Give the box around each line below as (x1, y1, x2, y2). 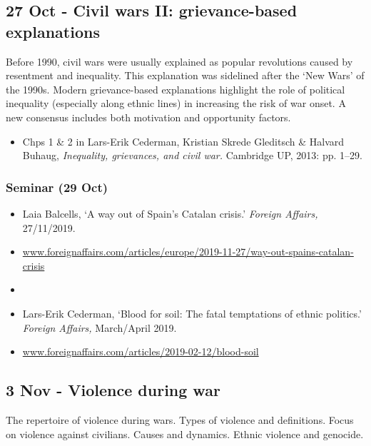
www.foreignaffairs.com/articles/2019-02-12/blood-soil (22, 344, 259, 359)
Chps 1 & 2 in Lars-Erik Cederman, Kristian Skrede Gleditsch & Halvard (22, 133, 345, 148)
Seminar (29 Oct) (6, 178, 108, 196)
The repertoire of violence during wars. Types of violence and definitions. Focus (6, 412, 354, 427)
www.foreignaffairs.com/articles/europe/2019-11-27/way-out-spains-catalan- (22, 244, 354, 259)
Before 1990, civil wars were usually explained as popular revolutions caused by (6, 54, 353, 69)
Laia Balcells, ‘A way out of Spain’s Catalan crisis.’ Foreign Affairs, (22, 206, 318, 221)
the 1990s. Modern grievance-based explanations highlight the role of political (6, 81, 345, 96)
